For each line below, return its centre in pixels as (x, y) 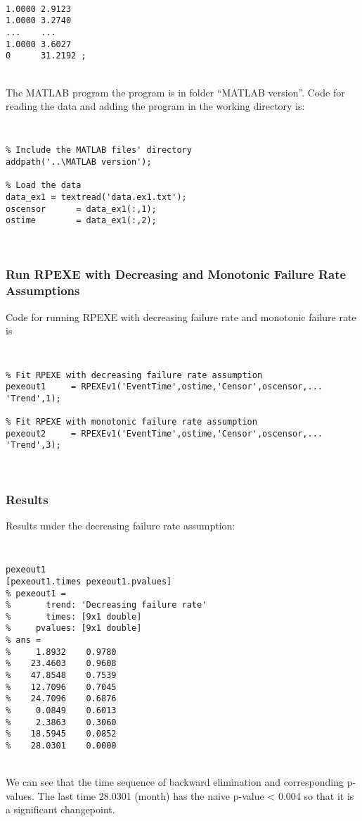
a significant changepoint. (60, 809)
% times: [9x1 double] (74, 616)
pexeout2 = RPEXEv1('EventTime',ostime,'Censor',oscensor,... (164, 433)
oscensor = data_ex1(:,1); (81, 209)
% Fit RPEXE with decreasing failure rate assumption (134, 375)
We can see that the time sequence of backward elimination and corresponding (175, 782)
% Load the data (44, 186)
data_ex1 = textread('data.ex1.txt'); (96, 197)
